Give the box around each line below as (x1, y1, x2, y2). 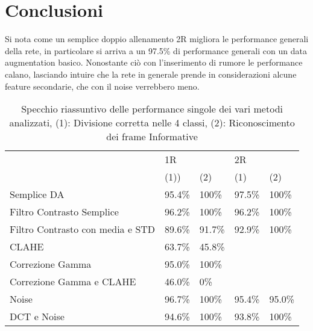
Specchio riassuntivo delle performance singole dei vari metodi (21, 102, 283, 116)
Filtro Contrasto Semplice (10, 205, 119, 219)
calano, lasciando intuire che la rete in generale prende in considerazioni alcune (5, 67, 297, 80)
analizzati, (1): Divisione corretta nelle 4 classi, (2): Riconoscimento (9, 116, 295, 130)
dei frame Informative (106, 129, 198, 144)
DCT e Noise (10, 309, 65, 324)
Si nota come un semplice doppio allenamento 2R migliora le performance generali (5, 32, 309, 45)
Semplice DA (10, 187, 65, 202)
